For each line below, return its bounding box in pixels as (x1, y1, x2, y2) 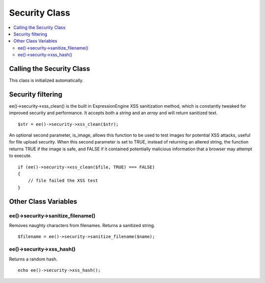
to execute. (9, 153, 32, 159)
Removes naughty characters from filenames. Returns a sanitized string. (9, 222, 156, 228)
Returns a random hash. (9, 256, 58, 262)
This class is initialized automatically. (9, 77, 83, 83)
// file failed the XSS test (27, 178, 98, 184)
